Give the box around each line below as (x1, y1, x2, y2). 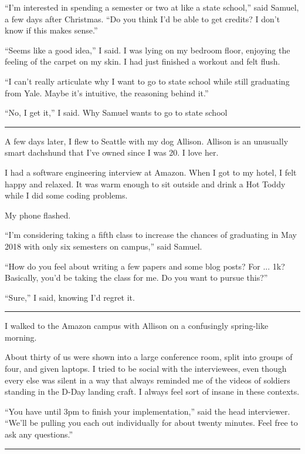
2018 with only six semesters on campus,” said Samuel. (5, 240, 202, 252)
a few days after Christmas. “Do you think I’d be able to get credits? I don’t (5, 12, 280, 25)
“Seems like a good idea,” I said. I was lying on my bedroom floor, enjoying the (5, 43, 290, 56)
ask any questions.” (5, 428, 73, 440)
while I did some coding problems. (5, 189, 128, 201)
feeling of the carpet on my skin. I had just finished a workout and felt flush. (5, 55, 280, 68)
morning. (5, 331, 37, 343)
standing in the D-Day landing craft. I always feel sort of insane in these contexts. (5, 385, 300, 398)
